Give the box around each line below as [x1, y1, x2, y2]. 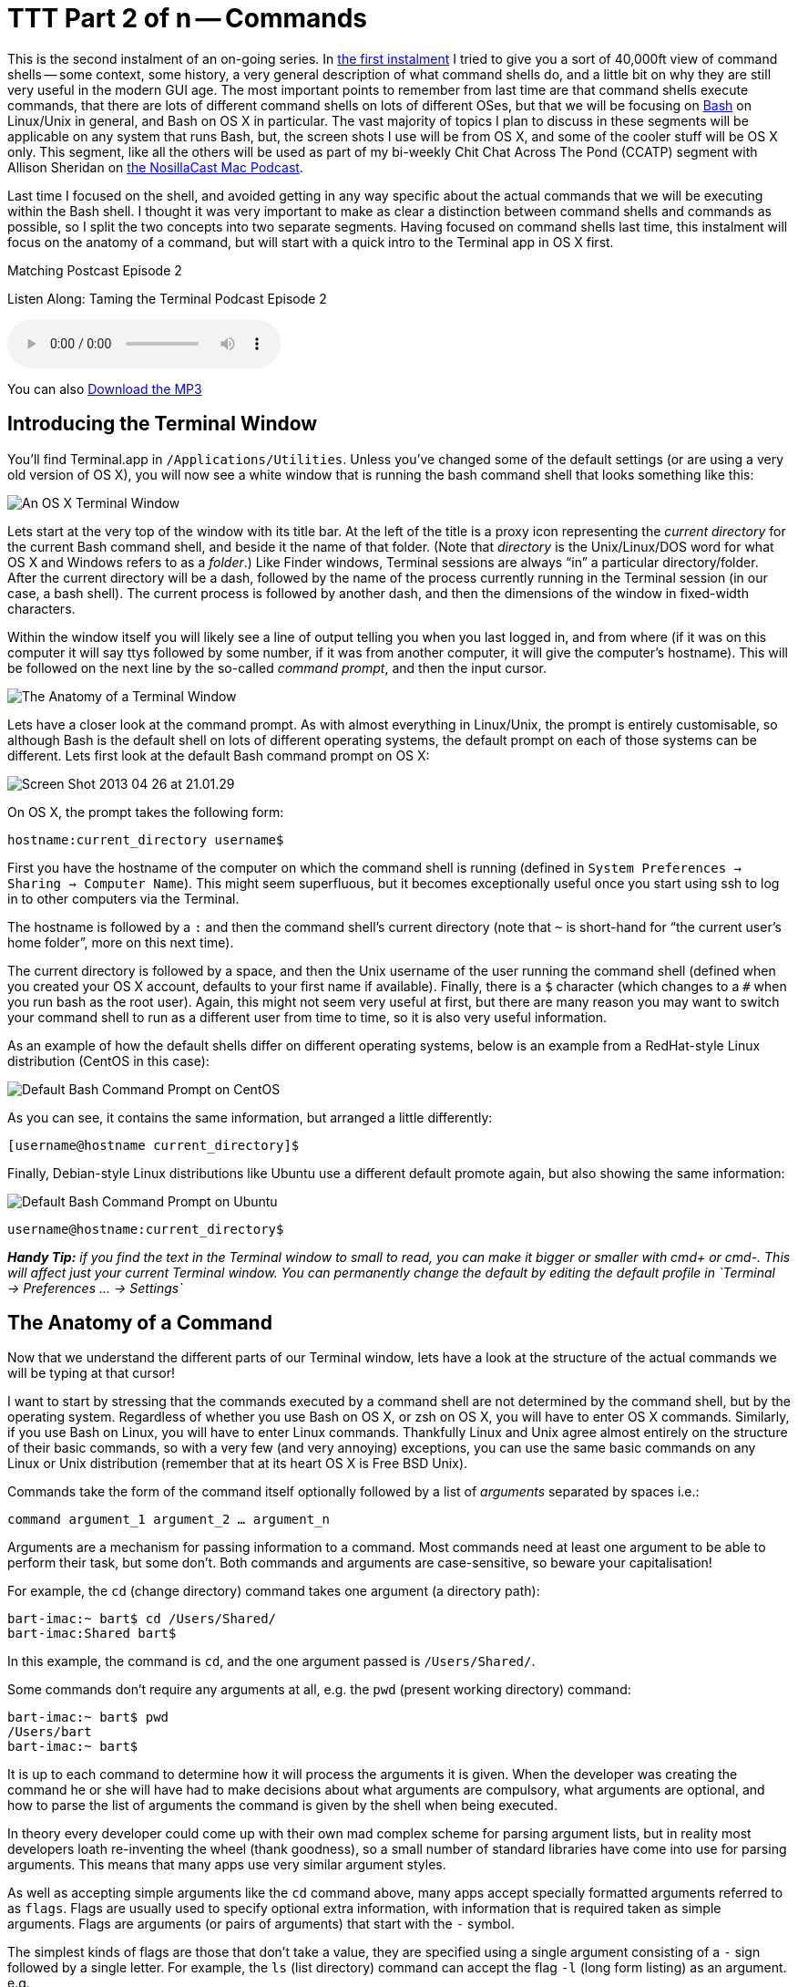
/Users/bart [7, 1724, 92, 1740]
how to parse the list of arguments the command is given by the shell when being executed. [7, 1797, 558, 1814]
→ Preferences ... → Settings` [7, 1279, 183, 1296]
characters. [7, 600, 76, 616]
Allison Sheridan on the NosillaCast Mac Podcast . [7, 159, 303, 175]
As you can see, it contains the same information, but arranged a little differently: [7, 1109, 493, 1125]
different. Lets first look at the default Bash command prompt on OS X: [7, 747, 430, 763]
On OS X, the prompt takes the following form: [7, 803, 284, 820]
